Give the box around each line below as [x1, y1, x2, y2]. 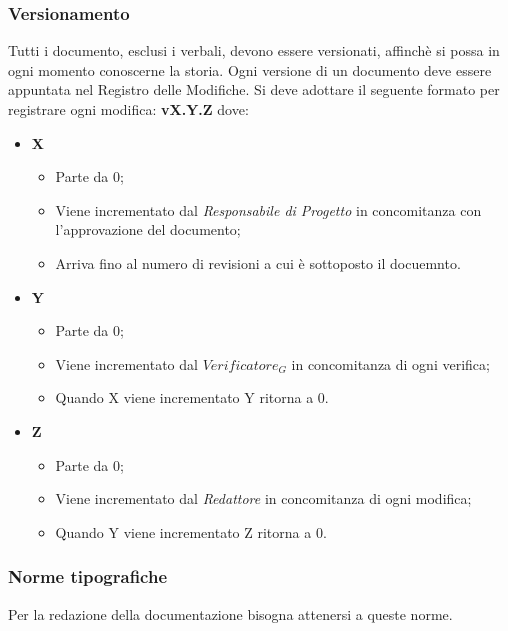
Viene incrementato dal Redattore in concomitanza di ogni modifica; [55, 488, 472, 509]
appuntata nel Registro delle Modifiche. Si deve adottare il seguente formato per [8, 79, 500, 100]
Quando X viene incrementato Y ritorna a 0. [55, 387, 329, 408]
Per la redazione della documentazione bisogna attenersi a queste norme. [8, 603, 453, 624]
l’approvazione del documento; [55, 219, 241, 240]
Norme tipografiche [8, 564, 168, 589]
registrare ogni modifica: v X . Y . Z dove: [8, 99, 249, 119]
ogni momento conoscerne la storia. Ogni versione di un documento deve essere [8, 59, 492, 80]
